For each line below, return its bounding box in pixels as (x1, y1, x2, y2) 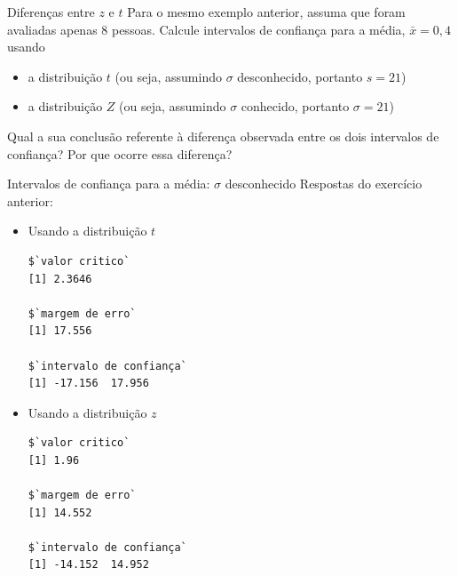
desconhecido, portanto (237, 67, 363, 85)
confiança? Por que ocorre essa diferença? (7, 144, 233, 163)
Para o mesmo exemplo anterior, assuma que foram (127, 3, 406, 20)
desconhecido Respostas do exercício (225, 174, 422, 193)
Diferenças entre (7, 3, 95, 20)
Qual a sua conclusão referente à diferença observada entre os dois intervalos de (7, 126, 439, 145)
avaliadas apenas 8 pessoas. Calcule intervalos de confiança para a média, (7, 20, 406, 38)
